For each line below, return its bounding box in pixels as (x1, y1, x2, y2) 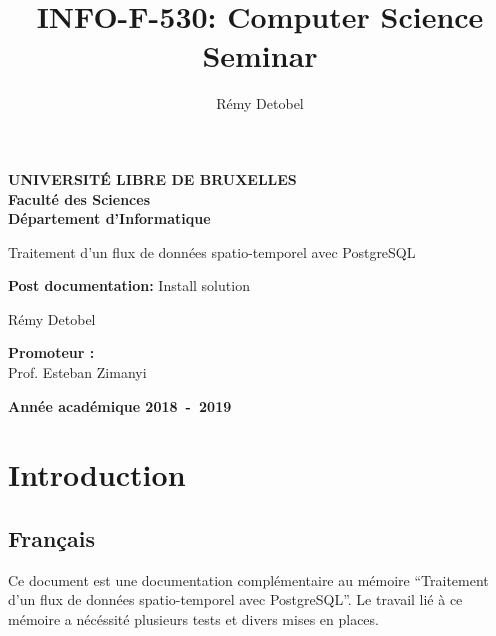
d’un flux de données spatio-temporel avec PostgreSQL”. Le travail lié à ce (8, 589, 463, 610)
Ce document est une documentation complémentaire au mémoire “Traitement (8, 569, 489, 590)
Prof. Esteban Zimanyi (8, 362, 147, 383)
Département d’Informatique (8, 208, 211, 229)
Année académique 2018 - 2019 (8, 395, 232, 416)
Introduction (8, 454, 186, 495)
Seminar (202, 35, 318, 76)
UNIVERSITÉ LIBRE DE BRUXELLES (8, 168, 297, 189)
